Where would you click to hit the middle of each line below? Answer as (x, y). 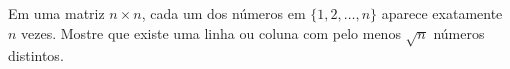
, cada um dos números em (223, 13)
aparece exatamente (442, 13)
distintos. (36, 55)
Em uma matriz (56, 13)
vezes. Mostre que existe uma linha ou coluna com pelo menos (211, 32)
